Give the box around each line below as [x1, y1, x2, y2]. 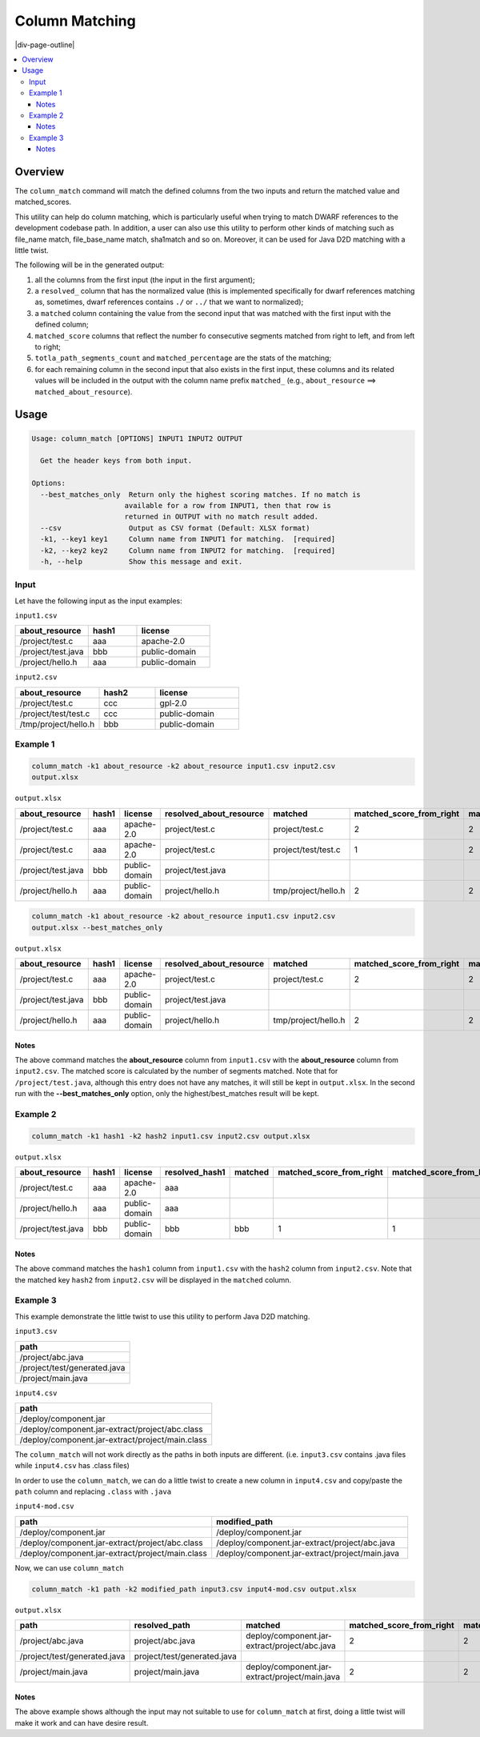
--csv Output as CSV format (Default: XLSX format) [40, 523, 310, 532]
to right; [34, 342, 62, 352]
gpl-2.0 [159, 697, 187, 708]
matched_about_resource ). [34, 386, 133, 396]
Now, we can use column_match [14, 1563, 124, 1572]
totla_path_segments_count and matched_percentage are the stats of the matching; [34, 353, 332, 363]
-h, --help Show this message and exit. [40, 557, 243, 566]
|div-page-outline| [14, 40, 75, 50]
